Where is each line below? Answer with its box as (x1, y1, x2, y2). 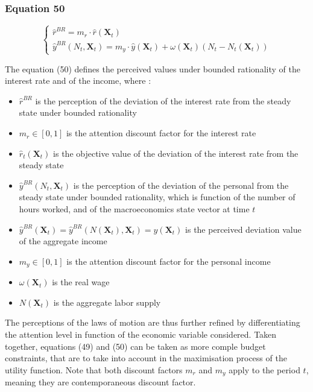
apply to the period (229, 363, 300, 376)
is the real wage (52, 276, 110, 288)
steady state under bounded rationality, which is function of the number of (19, 191, 296, 203)
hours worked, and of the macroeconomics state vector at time (19, 203, 250, 215)
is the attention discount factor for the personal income (66, 254, 271, 267)
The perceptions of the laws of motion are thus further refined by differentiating (5, 316, 300, 329)
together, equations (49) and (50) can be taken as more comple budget (5, 340, 266, 352)
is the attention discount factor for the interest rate (66, 127, 256, 139)
